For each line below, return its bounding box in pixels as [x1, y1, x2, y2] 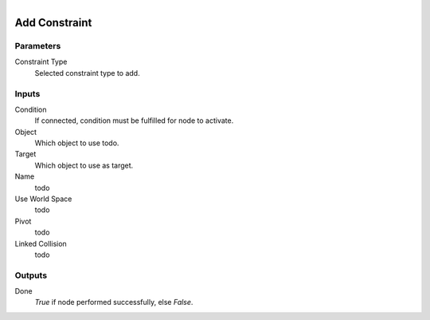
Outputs [14, 270, 48, 281]
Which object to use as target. [34, 160, 134, 170]
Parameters [14, 40, 61, 51]
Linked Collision [14, 239, 67, 248]
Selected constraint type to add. [34, 68, 140, 77]
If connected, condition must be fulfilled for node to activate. [34, 116, 234, 125]
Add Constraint [14, 16, 92, 30]
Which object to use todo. [34, 138, 119, 148]
